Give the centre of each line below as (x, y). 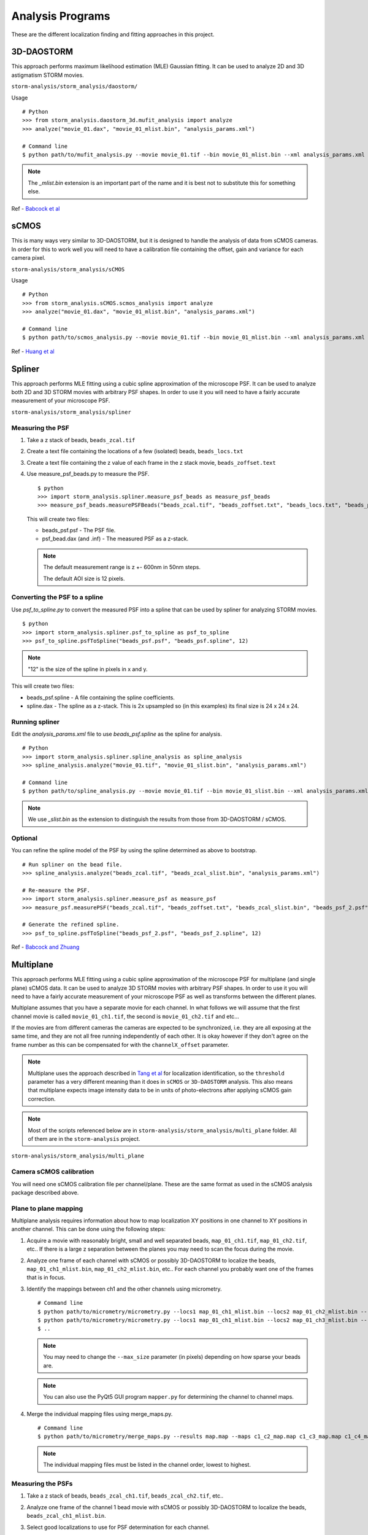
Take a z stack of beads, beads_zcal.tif (81, 440)
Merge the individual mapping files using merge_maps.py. (100, 1414)
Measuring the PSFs (42, 1484)
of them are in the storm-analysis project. (84, 1138)
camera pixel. (29, 258)
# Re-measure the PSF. (56, 890)
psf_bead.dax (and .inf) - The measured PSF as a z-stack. (115, 539)
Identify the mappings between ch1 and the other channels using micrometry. (124, 1289)
